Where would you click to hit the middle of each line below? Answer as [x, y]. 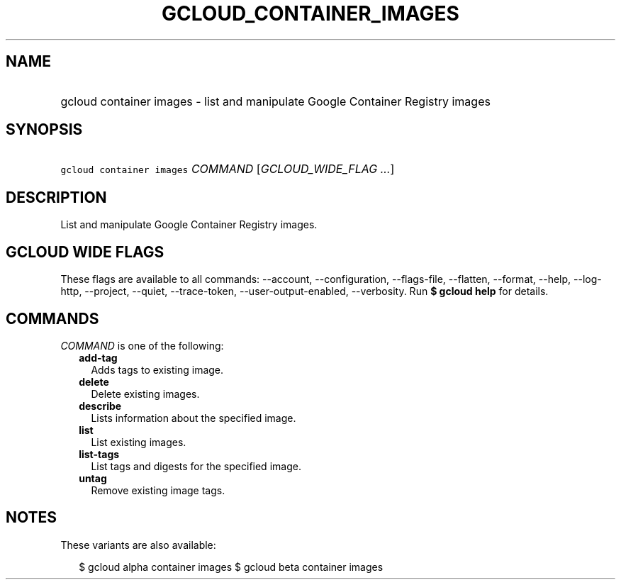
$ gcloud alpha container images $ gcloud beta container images [231, 567]
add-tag [98, 357]
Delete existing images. [145, 394]
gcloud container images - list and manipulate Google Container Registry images [275, 101]
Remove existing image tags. [158, 490]
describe [100, 406]
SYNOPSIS [44, 130]
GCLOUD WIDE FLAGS [85, 252]
